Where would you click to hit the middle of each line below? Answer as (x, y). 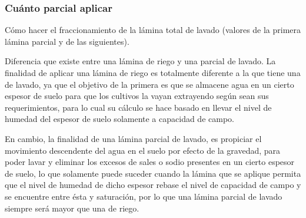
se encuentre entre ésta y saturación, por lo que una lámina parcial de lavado (144, 196)
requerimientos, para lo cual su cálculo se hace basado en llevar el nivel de (138, 107)
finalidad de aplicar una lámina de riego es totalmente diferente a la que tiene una (153, 72)
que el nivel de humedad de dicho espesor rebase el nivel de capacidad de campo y (153, 185)
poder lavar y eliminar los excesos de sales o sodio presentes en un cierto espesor (150, 162)
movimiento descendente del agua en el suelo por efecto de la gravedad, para (143, 150)
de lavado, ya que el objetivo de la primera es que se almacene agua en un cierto (149, 84)
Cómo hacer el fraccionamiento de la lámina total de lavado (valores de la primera (153, 30)
